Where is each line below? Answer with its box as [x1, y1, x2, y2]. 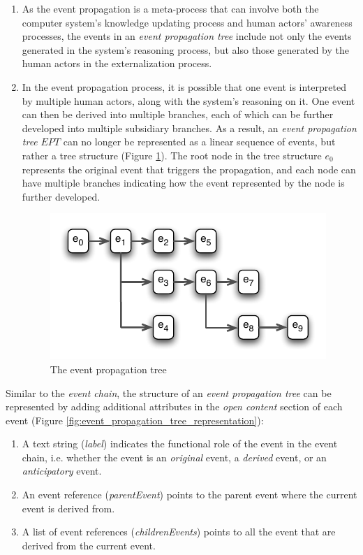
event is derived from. [22, 500, 115, 515]
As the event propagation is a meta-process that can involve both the [22, 1, 319, 15]
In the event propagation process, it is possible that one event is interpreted [22, 79, 346, 94]
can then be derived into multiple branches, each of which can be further [22, 107, 334, 122]
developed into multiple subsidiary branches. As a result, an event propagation [22, 120, 357, 135]
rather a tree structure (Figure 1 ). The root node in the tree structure [22, 147, 322, 162]
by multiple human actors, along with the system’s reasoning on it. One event [22, 93, 355, 108]
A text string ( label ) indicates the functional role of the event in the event [22, 436, 338, 451]
